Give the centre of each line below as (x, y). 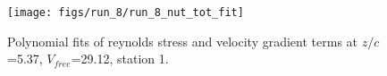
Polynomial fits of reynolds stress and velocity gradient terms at (183, 41)
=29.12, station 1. (120, 59)
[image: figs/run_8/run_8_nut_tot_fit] (126, 13)
